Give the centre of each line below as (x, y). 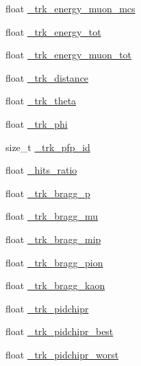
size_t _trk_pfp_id (48, 147)
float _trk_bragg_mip (53, 239)
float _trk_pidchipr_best (60, 331)
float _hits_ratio (41, 170)
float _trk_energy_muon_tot (69, 55)
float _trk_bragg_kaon (55, 285)
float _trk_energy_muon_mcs (70, 8)
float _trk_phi (37, 123)
